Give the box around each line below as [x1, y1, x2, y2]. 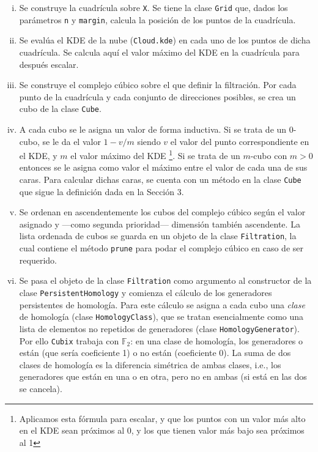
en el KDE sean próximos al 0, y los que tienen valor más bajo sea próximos [19, 424, 305, 437]
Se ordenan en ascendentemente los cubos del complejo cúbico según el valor [19, 206, 306, 218]
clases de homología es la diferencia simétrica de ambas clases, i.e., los [19, 358, 281, 371]
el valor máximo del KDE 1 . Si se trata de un [70, 147, 240, 161]
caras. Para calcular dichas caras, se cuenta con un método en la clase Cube [19, 173, 301, 186]
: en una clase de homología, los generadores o [130, 334, 303, 347]
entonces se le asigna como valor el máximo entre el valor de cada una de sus [19, 161, 308, 174]
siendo [137, 135, 161, 147]
